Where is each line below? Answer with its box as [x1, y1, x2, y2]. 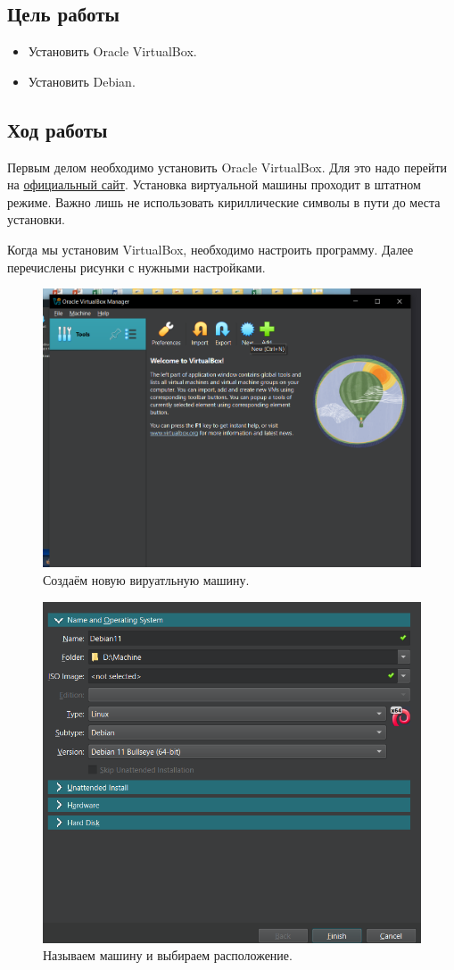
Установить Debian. [28, 71, 136, 90]
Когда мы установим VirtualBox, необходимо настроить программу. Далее [7, 239, 414, 258]
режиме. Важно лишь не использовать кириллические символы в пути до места [7, 192, 441, 211]
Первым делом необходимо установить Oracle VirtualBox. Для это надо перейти [7, 157, 448, 176]
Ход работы [7, 115, 108, 143]
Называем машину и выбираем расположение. [43, 946, 293, 965]
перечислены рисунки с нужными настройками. [7, 257, 266, 276]
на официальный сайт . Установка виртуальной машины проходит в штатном [7, 175, 421, 194]
